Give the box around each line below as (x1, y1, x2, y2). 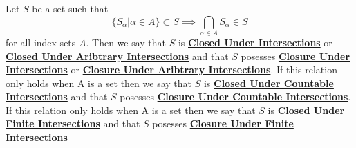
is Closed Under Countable (203, 75, 334, 90)
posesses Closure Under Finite (152, 116, 294, 131)
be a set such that (32, 1, 109, 15)
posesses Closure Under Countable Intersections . (120, 89, 351, 104)
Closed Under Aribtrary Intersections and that (6, 48, 229, 63)
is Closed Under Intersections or (178, 35, 332, 49)
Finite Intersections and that (6, 116, 140, 131)
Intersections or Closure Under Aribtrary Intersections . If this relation (6, 62, 337, 77)
